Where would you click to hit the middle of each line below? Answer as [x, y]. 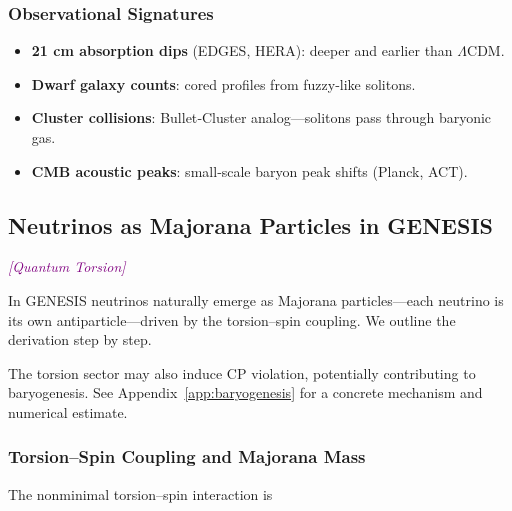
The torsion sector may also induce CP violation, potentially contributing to [242, 372]
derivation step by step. [80, 339]
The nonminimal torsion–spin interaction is [140, 493]
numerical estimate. [68, 411]
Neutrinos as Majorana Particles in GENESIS [250, 224]
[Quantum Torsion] [67, 266]
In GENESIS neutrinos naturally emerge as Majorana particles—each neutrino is [256, 299]
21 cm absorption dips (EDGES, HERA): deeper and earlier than [242, 50]
